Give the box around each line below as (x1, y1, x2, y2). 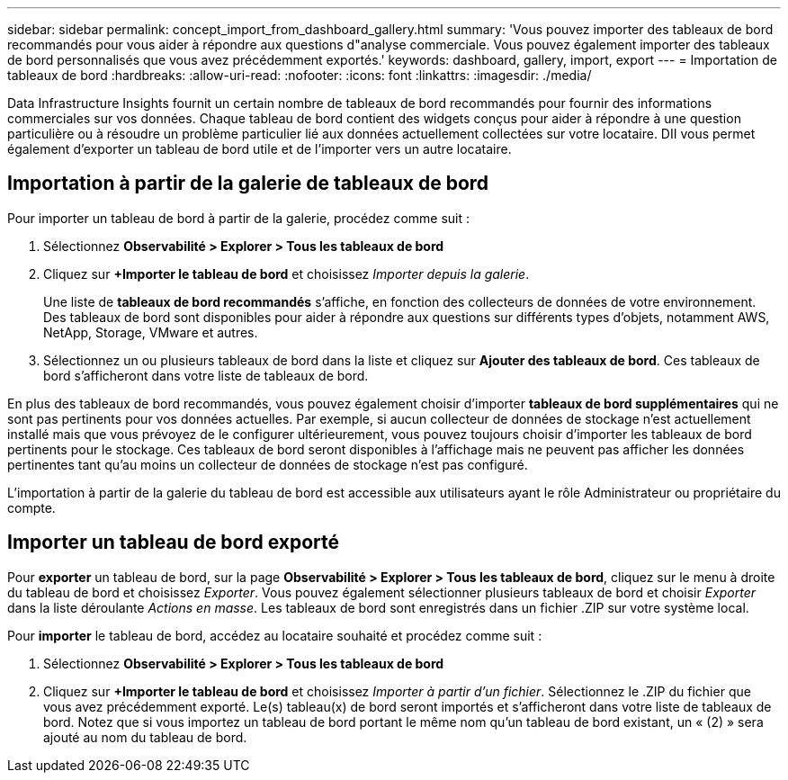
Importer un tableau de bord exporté (7, 531, 340, 554)
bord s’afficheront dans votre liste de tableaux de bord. (43, 367, 369, 383)
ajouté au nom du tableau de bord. (43, 729, 247, 745)
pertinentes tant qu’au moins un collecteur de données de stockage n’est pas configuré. (7, 456, 528, 472)
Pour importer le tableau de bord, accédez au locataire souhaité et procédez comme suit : (7, 627, 542, 643)
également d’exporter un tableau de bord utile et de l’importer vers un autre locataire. (7, 141, 512, 157)
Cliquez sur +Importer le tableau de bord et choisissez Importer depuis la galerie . (43, 265, 530, 282)
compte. (7, 499, 56, 516)
